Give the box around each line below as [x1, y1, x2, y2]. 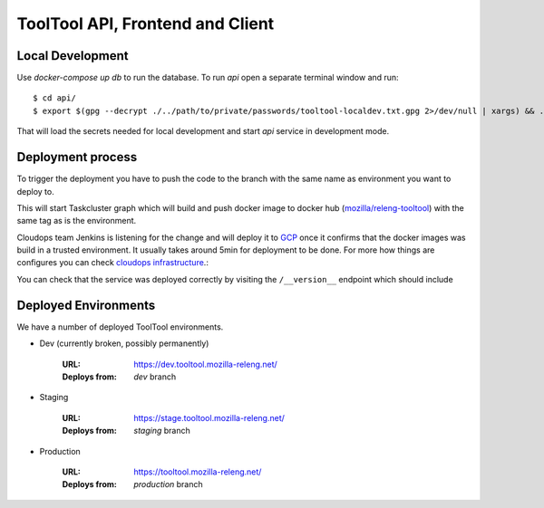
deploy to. [16, 186, 54, 196]
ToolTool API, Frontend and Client [16, 14, 275, 34]
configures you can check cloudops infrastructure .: [16, 257, 209, 268]
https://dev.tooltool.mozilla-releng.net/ [133, 359, 278, 369]
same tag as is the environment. [16, 216, 137, 226]
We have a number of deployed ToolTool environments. [16, 321, 224, 332]
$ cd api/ [33, 93, 76, 103]
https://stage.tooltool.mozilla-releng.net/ [133, 412, 286, 423]
